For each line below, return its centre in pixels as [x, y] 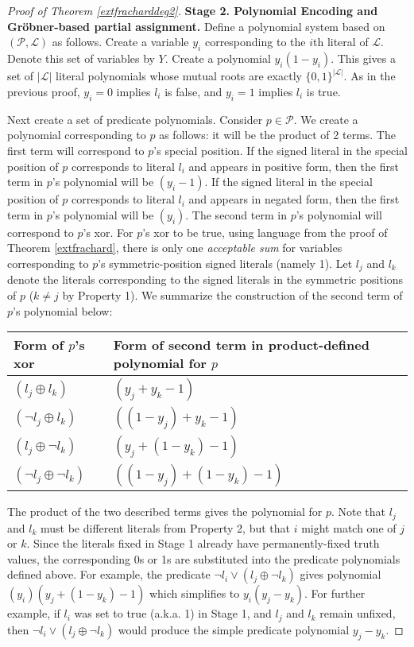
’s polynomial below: [63, 310]
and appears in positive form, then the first [294, 166]
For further [338, 593]
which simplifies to [194, 593]
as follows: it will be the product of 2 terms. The [277, 135]
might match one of [349, 527]
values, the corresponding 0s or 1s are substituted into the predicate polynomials [204, 558]
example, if [34, 613]
